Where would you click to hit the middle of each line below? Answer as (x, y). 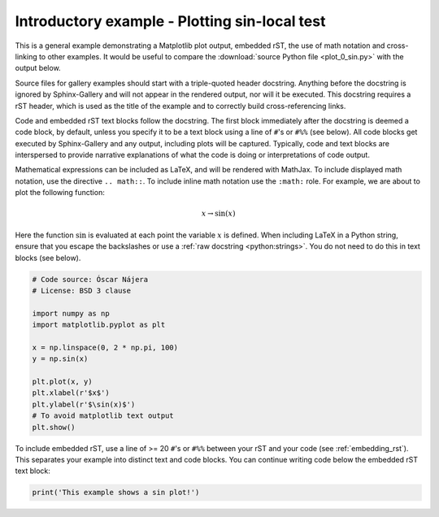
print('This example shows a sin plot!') (116, 493)
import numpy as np (71, 313)
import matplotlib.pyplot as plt (99, 325)
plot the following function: (60, 193)
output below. (38, 68)
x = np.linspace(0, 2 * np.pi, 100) (105, 347)
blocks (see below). (48, 258)
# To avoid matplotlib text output (103, 416)
